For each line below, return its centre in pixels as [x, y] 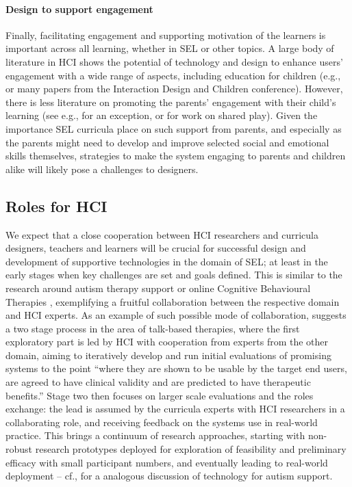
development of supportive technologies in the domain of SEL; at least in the [167, 261]
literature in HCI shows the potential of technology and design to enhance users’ [174, 61]
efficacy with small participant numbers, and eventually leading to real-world [167, 462]
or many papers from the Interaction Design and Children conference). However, [174, 89]
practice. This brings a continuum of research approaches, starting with [155, 435]
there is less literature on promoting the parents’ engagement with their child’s [171, 102]
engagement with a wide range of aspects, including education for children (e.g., [173, 75]
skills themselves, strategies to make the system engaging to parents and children [176, 156]
